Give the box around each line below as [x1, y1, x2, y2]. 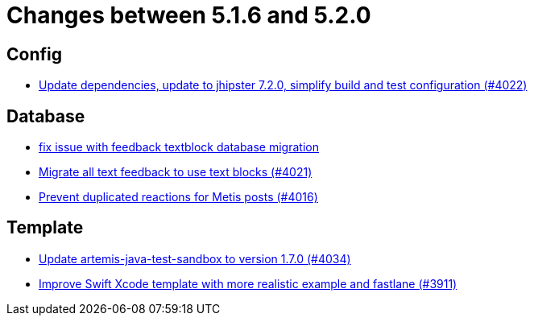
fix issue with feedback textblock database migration [39, 140, 319, 155]
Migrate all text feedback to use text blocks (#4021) [39, 165, 313, 180]
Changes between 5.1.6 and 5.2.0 [6, 2, 371, 29]
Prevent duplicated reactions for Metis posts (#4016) [39, 190, 318, 204]
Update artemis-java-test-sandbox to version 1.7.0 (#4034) [39, 251, 351, 266]
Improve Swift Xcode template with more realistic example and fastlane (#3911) [39, 276, 457, 291]
